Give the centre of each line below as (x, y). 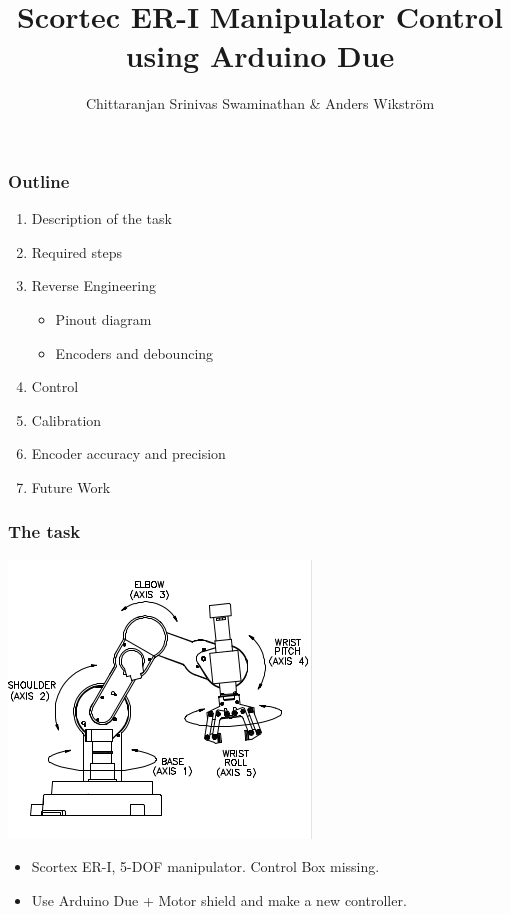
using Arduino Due (260, 55)
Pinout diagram (103, 318)
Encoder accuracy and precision (128, 453)
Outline (39, 180)
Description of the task (101, 218)
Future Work (71, 486)
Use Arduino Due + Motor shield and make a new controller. (219, 899)
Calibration (66, 419)
